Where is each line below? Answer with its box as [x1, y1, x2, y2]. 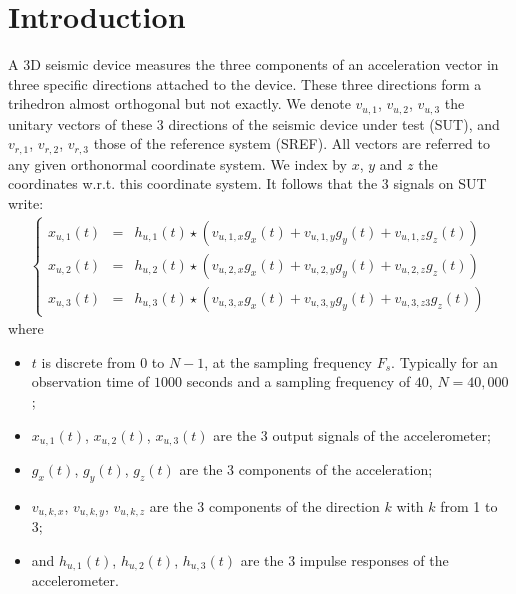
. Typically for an [391, 351, 498, 372]
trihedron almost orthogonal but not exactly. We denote [8, 93, 351, 114]
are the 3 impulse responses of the [240, 549, 449, 570]
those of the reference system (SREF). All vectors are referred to [93, 133, 490, 154]
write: [8, 193, 44, 213]
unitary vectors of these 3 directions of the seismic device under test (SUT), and [8, 113, 500, 134]
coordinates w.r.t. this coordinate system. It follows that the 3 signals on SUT [8, 173, 487, 194]
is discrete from [41, 351, 136, 372]
